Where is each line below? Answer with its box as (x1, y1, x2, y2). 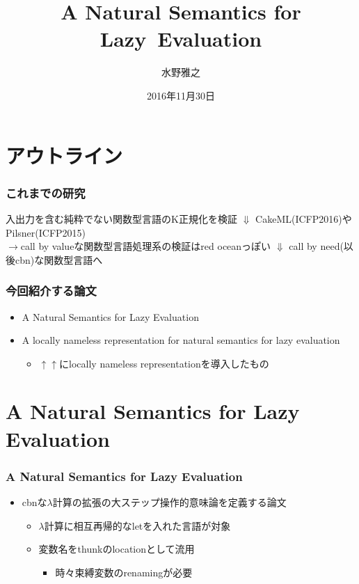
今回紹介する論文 (6, 282, 97, 299)
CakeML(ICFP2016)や (255, 211, 352, 226)
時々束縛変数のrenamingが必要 (55, 565, 193, 579)
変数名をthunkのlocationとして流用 (38, 542, 195, 556)
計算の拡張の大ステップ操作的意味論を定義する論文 (52, 495, 287, 510)
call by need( (289, 239, 344, 253)
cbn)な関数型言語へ (15, 252, 103, 267)
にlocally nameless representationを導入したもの (59, 356, 269, 370)
